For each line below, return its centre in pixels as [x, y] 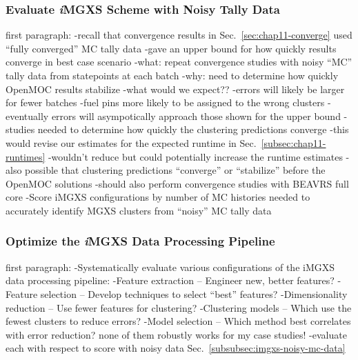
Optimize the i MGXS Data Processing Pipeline [140, 241]
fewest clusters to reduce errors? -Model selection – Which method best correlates [178, 321]
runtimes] [26, 156]
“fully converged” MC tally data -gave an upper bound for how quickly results [171, 48]
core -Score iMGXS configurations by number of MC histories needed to [158, 197]
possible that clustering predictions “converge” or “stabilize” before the [175, 170]
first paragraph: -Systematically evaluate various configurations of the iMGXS [170, 267]
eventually [27, 116]
